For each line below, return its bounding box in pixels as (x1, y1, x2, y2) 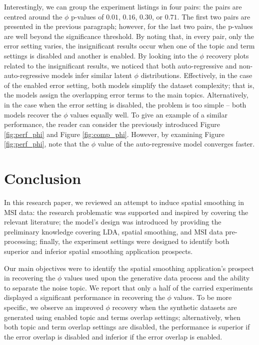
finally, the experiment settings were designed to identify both (39, 236, 229, 246)
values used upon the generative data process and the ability (64, 272, 250, 283)
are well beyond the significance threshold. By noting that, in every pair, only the (4, 30, 254, 41)
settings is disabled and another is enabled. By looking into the (4, 50, 197, 60)
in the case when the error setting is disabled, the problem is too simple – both (4, 99, 246, 109)
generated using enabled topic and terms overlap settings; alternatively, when (4, 311, 240, 322)
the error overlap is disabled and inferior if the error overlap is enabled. (4, 331, 222, 341)
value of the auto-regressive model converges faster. (97, 138, 255, 149)
